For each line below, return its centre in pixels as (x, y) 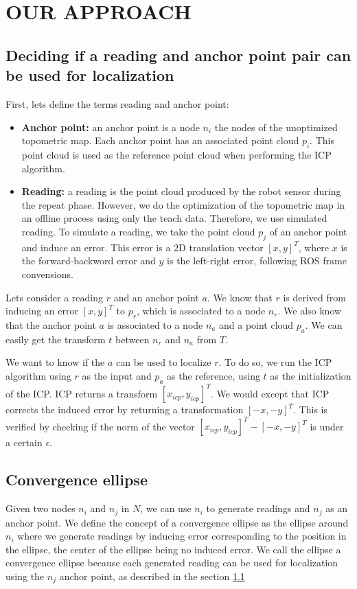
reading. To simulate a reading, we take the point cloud (138, 231)
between (133, 339)
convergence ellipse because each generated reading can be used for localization (172, 563)
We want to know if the (55, 362)
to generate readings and (258, 508)
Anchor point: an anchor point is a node (111, 127)
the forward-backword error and (89, 261)
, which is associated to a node (201, 311)
